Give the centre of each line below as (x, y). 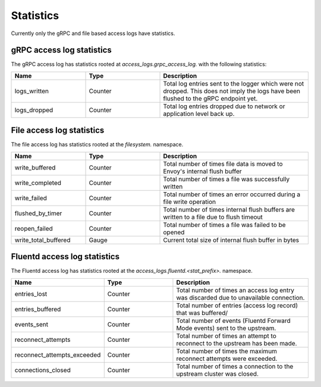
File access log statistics (58, 130)
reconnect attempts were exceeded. (227, 358)
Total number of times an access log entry (235, 290)
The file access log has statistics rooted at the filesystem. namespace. (97, 144)
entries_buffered (38, 309)
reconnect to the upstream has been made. (237, 343)
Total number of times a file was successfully (226, 179)
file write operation (190, 202)
